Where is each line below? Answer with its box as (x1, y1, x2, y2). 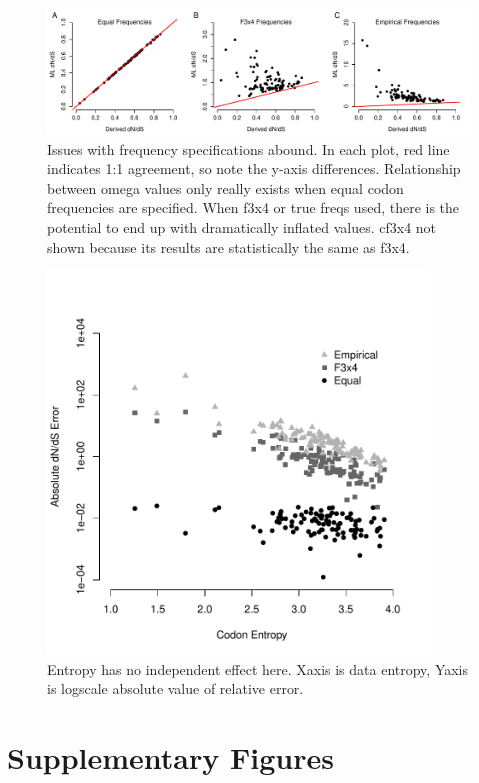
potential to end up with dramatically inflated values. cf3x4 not (47, 217, 437, 238)
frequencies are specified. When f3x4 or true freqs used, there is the (47, 197, 460, 218)
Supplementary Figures (7, 737, 334, 778)
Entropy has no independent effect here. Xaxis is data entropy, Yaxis (47, 658, 469, 679)
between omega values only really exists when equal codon (47, 177, 404, 198)
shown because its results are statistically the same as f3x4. (47, 236, 410, 257)
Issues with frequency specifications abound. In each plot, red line (47, 138, 450, 159)
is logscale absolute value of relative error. (47, 678, 304, 699)
